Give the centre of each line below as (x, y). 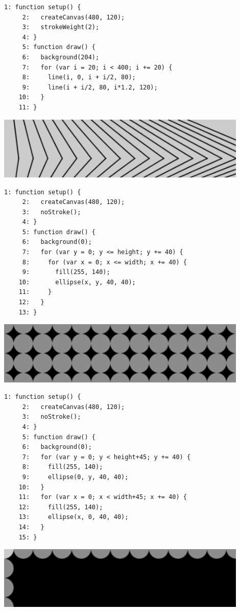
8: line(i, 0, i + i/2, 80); (79, 77)
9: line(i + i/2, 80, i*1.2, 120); (90, 87)
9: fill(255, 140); (66, 272)
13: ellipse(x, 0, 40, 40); (74, 517)
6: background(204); (61, 57)
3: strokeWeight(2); (61, 27)
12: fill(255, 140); (61, 507)
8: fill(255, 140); (63, 467)
